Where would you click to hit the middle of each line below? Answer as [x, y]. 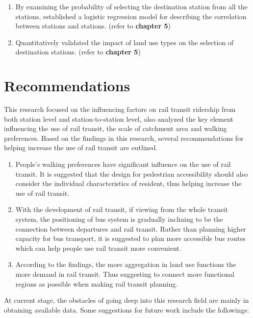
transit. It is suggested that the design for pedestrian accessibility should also [132, 173]
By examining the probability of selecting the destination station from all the [131, 6]
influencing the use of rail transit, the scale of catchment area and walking [115, 128]
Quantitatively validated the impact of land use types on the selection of [125, 42]
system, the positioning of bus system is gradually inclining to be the [119, 219]
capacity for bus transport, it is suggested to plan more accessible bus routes [130, 238]
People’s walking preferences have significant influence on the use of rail [123, 164]
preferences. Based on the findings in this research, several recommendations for [124, 138]
